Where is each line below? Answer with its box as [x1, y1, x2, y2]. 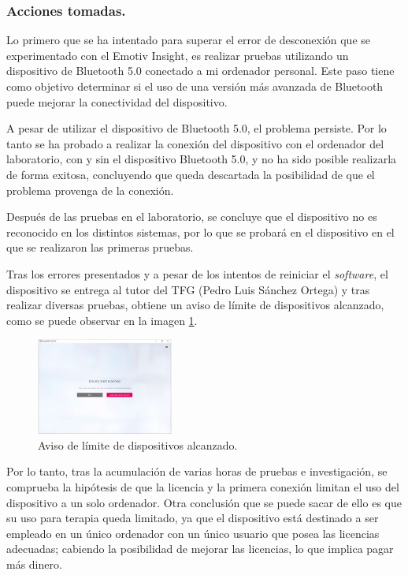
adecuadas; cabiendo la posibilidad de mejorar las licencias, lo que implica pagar [6, 540, 394, 557]
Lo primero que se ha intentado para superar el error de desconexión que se [6, 32, 371, 48]
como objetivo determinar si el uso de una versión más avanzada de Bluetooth [6, 78, 384, 94]
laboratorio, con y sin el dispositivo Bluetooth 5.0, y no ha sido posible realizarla [6, 151, 397, 167]
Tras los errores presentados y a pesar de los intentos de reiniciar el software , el [6, 265, 388, 282]
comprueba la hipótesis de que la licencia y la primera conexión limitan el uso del [6, 478, 399, 495]
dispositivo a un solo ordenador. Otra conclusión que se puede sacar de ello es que [6, 494, 402, 510]
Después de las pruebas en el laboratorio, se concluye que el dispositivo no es [6, 208, 377, 225]
